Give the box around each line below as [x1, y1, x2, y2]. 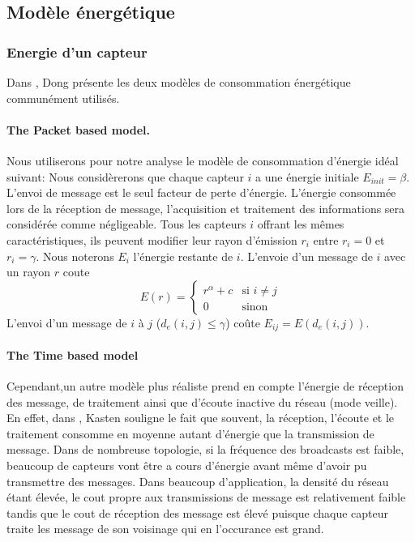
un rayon [6, 263, 51, 280]
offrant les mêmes [257, 216, 344, 233]
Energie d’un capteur [6, 41, 148, 62]
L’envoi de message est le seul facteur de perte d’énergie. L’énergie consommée [6, 184, 396, 201]
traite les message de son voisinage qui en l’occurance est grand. [6, 520, 324, 537]
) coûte [225, 314, 260, 331]
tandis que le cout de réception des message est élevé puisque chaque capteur [6, 504, 389, 521]
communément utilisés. [6, 89, 120, 106]
